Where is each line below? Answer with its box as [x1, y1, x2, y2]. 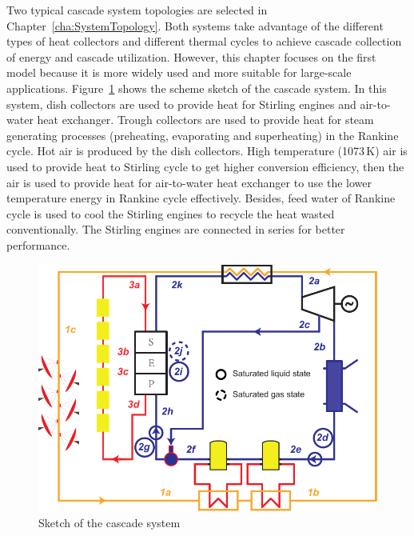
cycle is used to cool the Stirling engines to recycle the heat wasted [6, 205, 335, 222]
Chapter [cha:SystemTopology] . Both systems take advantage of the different [6, 17, 384, 34]
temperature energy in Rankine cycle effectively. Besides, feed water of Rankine [6, 190, 396, 206]
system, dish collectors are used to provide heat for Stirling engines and [6, 95, 356, 112]
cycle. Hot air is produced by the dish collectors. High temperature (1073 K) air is [6, 142, 408, 159]
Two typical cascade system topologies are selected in [6, 2, 268, 18]
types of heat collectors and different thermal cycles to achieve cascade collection [6, 33, 402, 50]
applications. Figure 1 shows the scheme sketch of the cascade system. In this [6, 79, 387, 96]
